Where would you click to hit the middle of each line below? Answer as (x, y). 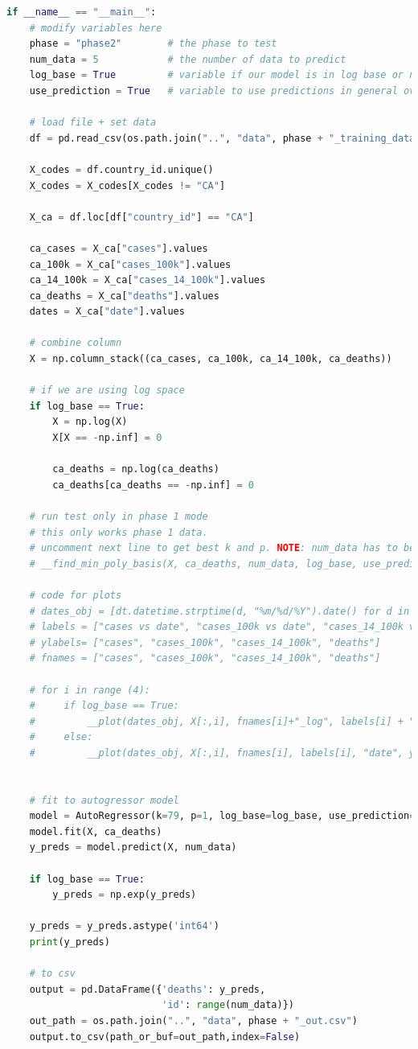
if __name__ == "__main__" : (82, 12)
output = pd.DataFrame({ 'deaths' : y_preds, (148, 989)
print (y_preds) (70, 942)
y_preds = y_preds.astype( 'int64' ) (124, 926)
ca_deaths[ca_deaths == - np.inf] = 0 (153, 485)
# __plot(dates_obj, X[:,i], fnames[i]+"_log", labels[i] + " (222, 721)
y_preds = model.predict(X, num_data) (133, 847)
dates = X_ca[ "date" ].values (107, 312)
